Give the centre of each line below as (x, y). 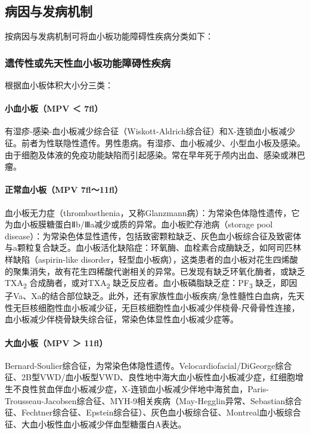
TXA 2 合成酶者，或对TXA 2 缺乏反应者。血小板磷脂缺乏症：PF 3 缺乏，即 (147, 283)
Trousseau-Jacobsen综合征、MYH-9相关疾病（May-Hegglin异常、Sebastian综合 (154, 400)
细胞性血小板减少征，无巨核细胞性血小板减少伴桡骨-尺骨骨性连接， (169, 307)
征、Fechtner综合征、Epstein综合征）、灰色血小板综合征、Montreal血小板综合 (153, 412)
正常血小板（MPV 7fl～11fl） (64, 190)
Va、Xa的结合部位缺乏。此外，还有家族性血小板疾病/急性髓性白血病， (150, 296)
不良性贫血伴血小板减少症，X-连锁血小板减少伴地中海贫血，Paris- (141, 389)
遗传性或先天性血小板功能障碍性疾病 (88, 62)
